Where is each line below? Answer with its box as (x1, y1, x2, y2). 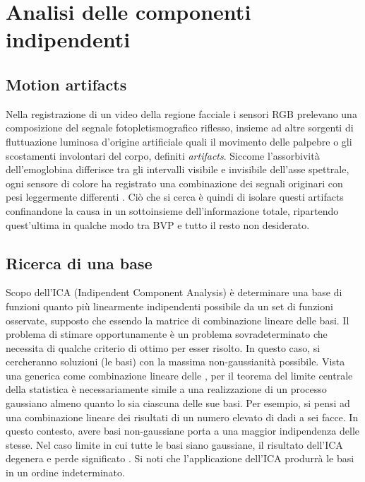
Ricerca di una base (6, 252, 152, 274)
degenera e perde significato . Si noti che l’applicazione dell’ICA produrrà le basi (6, 451, 354, 466)
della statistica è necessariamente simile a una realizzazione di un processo (6, 382, 327, 396)
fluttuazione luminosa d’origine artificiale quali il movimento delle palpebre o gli (6, 134, 352, 148)
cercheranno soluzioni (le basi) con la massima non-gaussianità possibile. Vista (6, 354, 345, 369)
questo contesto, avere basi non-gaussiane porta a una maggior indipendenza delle (6, 423, 360, 438)
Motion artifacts (6, 73, 127, 95)
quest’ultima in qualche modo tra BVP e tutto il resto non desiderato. (6, 217, 310, 232)
